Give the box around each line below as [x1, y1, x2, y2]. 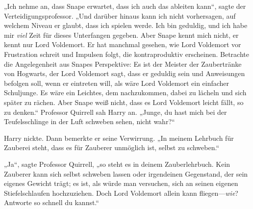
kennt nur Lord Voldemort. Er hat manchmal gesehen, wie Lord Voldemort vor [4, 39, 241, 50]
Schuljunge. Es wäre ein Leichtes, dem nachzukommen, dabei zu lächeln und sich [4, 87, 247, 98]
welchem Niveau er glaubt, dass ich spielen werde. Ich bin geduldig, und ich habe [4, 20, 248, 30]
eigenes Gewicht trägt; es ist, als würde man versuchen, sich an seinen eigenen [4, 178, 238, 188]
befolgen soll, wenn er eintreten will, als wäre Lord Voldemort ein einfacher [4, 78, 229, 88]
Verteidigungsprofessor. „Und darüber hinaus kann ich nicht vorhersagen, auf [4, 10, 236, 21]
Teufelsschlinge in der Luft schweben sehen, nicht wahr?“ [4, 116, 175, 127]
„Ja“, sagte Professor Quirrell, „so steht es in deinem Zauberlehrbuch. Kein [4, 158, 230, 169]
